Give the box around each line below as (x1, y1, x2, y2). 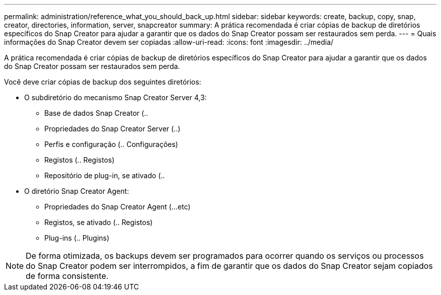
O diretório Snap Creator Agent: (24, 187, 129, 195)
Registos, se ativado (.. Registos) (44, 218, 153, 227)
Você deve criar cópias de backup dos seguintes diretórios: (4, 78, 201, 86)
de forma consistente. (26, 271, 109, 281)
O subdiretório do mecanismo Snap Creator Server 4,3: (24, 93, 207, 102)
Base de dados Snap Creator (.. (44, 109, 149, 117)
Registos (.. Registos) (44, 156, 115, 164)
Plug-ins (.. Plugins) (44, 234, 110, 242)
